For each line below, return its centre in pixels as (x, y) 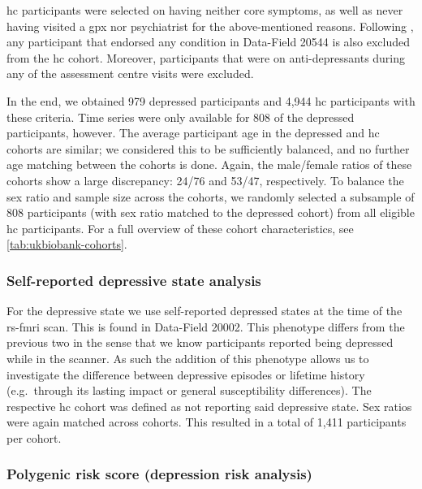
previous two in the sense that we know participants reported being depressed (200, 342)
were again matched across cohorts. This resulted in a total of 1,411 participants (207, 422)
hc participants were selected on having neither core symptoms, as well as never (205, 10)
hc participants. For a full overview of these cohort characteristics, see (180, 228)
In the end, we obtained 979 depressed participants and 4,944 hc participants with (211, 100)
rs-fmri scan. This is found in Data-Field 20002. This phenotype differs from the (206, 326)
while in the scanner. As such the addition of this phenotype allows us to (188, 358)
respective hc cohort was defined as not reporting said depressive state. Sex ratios (209, 406)
